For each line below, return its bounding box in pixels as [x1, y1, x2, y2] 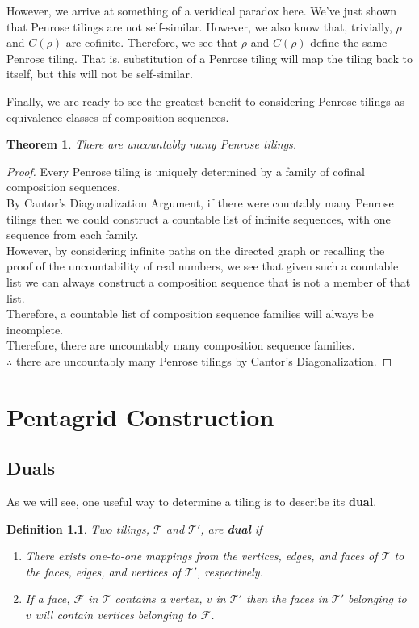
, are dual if [200, 520, 262, 537]
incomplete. [6, 320, 63, 337]
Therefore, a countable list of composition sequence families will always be [6, 305, 374, 322]
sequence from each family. [6, 226, 139, 243]
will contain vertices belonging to [35, 606, 197, 623]
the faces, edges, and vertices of [25, 563, 181, 580]
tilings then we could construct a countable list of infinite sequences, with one [6, 210, 391, 227]
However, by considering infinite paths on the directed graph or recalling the [6, 241, 385, 258]
